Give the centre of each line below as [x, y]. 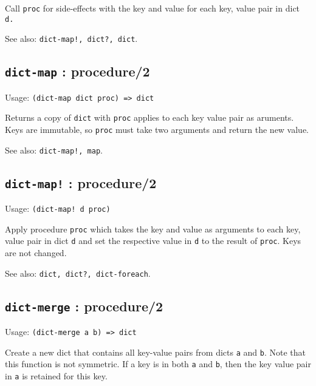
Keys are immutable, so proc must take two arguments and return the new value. [157, 130]
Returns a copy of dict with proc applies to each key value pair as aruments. [149, 117]
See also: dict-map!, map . [54, 150]
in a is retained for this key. [56, 376]
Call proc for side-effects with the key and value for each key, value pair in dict [153, 8]
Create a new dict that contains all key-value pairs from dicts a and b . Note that [155, 352]
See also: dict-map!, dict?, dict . [71, 39]
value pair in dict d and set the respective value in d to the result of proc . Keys [153, 241]
